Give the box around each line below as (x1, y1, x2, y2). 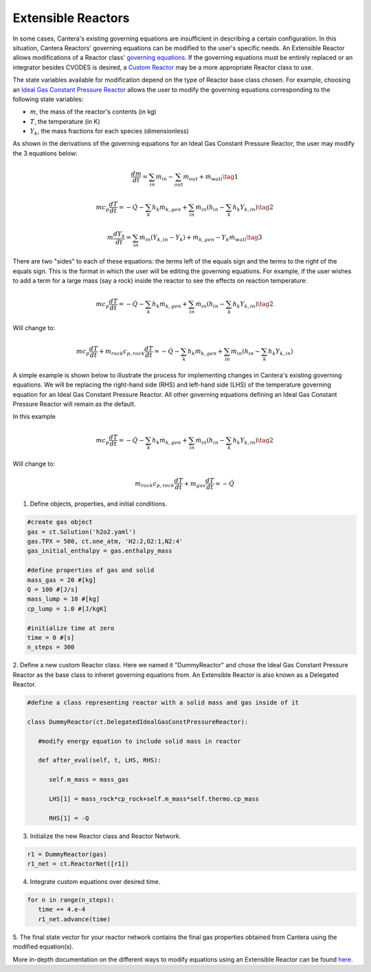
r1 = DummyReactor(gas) (27, 850, 108, 858)
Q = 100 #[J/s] (27, 585, 78, 593)
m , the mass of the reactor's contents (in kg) (30, 107, 157, 116)
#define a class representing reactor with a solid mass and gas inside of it (27, 699, 299, 706)
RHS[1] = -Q (49, 814, 89, 822)
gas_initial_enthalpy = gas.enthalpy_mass (27, 547, 172, 555)
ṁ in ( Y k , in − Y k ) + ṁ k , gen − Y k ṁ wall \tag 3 (139, 234, 262, 244)
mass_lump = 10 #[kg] (27, 595, 100, 603)
